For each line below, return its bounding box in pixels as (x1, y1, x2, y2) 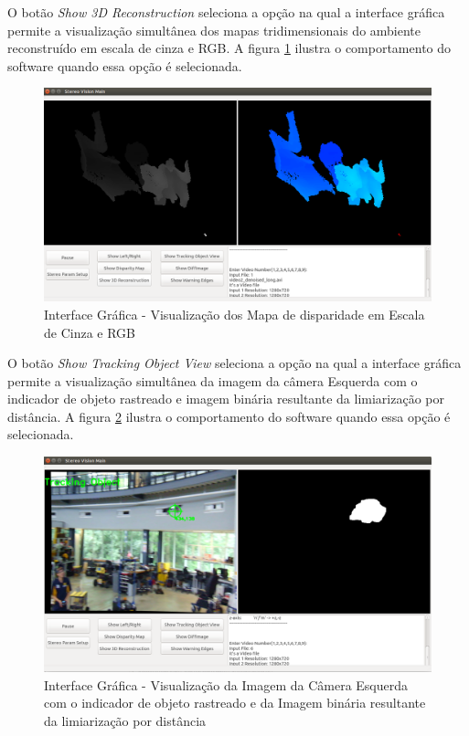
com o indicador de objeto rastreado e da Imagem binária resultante (44, 693, 426, 712)
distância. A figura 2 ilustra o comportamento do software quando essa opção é (7, 406, 451, 426)
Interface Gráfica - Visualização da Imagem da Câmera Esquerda (44, 675, 409, 694)
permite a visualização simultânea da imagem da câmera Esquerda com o (7, 371, 418, 390)
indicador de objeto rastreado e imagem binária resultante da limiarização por (7, 389, 445, 408)
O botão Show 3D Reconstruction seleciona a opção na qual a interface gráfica (7, 3, 445, 21)
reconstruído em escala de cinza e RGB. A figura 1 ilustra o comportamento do (7, 38, 452, 58)
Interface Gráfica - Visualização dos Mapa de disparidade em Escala (44, 304, 425, 323)
